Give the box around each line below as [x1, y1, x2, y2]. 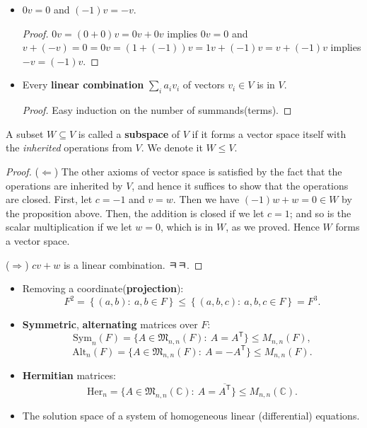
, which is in [160, 219, 214, 234]
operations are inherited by [6, 178, 123, 192]
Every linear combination [22, 77, 144, 92]
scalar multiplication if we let [6, 219, 132, 234]
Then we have [179, 192, 240, 207]
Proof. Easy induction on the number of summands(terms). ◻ [22, 103, 292, 117]
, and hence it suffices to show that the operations [132, 178, 349, 192]
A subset [6, 126, 44, 141]
